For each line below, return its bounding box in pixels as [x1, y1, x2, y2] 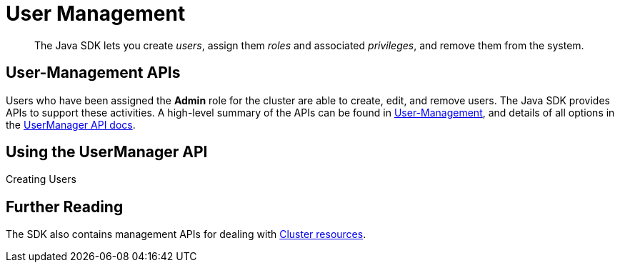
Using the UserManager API [6, 143, 208, 162]
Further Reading [6, 197, 124, 216]
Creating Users [6, 173, 76, 186]
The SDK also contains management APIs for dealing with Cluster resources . [6, 228, 366, 241]
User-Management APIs [6, 64, 181, 82]
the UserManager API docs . [6, 118, 136, 131]
